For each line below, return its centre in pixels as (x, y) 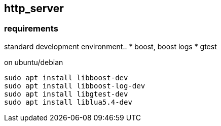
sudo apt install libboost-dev (66, 77)
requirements (31, 29)
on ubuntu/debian (34, 62)
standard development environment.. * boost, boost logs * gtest (110, 46)
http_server (34, 8)
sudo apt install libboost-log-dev (75, 86)
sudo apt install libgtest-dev (66, 94)
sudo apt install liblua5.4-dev (68, 102)
